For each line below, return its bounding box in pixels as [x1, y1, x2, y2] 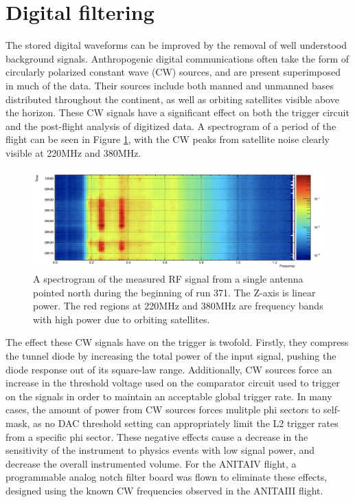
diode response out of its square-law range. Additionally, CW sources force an [5, 362, 332, 376]
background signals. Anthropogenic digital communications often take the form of [5, 51, 350, 65]
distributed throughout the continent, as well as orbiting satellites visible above [5, 91, 339, 106]
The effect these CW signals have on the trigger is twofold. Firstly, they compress [5, 335, 349, 349]
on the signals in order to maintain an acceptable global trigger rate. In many [5, 389, 332, 403]
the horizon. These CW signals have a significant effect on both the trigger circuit [5, 105, 350, 120]
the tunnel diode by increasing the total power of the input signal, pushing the [5, 348, 336, 362]
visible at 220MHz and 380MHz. [5, 145, 141, 160]
